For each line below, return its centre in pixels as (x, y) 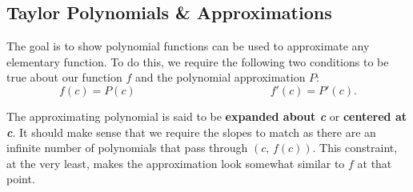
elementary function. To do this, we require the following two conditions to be (198, 61)
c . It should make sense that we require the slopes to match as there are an (191, 132)
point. (21, 179)
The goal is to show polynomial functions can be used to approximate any (188, 46)
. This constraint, (355, 148)
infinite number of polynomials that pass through (127, 148)
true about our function (64, 77)
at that (375, 163)
